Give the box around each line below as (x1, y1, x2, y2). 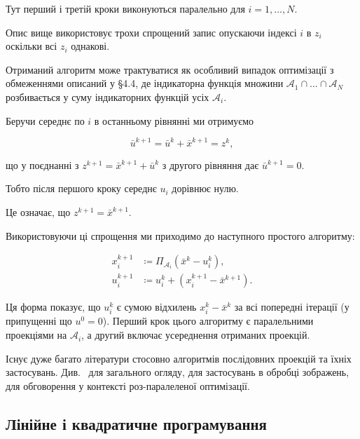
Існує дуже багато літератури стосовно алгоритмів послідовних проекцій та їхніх (6, 351, 352, 365)
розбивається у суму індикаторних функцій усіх (6, 89, 209, 104)
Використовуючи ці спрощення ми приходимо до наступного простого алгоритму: (6, 228, 355, 243)
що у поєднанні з (6, 157, 79, 172)
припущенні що (6, 313, 72, 328)
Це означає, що (6, 205, 71, 219)
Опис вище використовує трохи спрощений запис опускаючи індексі (6, 25, 297, 39)
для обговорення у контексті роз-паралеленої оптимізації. (6, 378, 250, 393)
